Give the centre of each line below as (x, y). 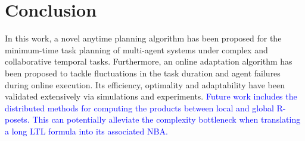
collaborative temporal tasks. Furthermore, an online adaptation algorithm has (149, 61)
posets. (17, 119)
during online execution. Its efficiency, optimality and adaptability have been (145, 84)
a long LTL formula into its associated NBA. (86, 131)
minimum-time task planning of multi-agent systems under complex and (136, 49)
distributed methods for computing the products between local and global (139, 108)
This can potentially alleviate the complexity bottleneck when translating (166, 119)
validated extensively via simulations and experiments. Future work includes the (151, 96)
